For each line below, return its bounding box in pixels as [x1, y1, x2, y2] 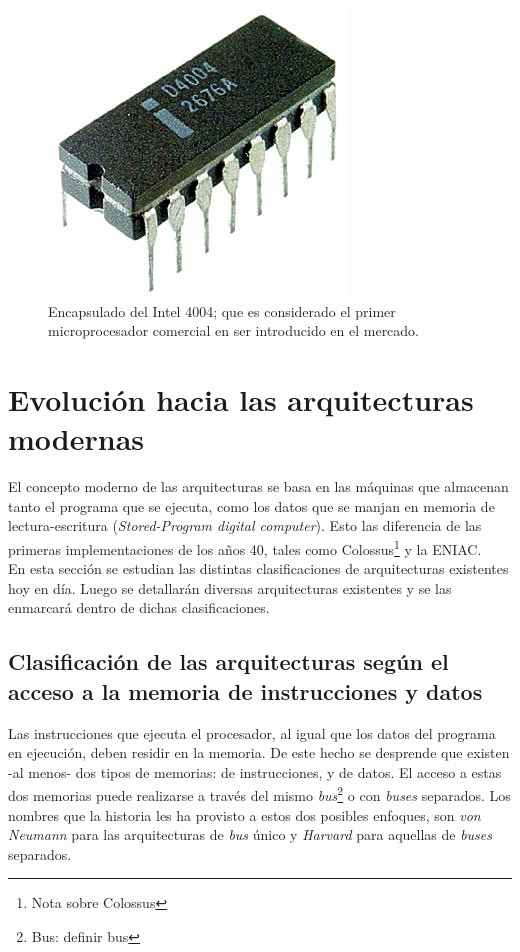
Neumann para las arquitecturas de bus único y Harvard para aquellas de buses [8, 824, 493, 845]
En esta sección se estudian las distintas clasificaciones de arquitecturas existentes [8, 558, 509, 579]
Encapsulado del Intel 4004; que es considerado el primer [48, 300, 396, 321]
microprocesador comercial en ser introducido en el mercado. [48, 320, 420, 341]
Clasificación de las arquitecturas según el [8, 646, 449, 677]
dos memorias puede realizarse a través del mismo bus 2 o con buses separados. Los [8, 782, 511, 805]
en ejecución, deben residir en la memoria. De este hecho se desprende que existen [8, 742, 510, 763]
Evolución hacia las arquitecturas [8, 378, 474, 419]
